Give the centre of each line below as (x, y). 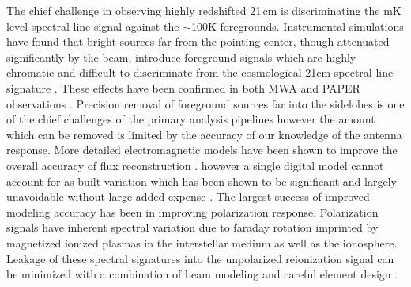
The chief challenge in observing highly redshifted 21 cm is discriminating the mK (204, 10)
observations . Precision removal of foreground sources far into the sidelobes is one (205, 103)
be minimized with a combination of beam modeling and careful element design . (202, 274)
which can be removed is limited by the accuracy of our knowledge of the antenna (204, 134)
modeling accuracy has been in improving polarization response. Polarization (192, 211)
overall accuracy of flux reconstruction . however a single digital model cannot (195, 165)
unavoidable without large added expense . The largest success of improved (188, 196)
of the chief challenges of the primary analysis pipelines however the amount (191, 119)
